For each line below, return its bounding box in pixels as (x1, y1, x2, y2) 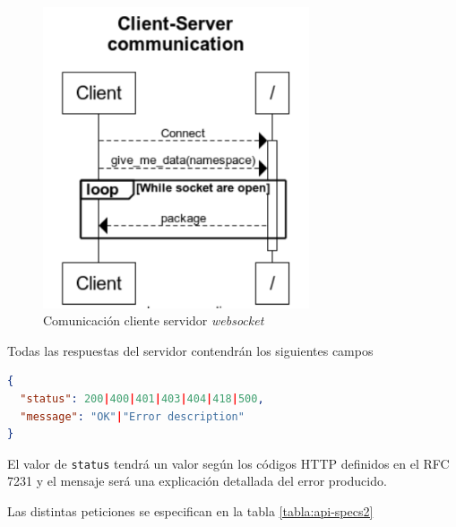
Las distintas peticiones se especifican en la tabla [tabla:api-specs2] (7, 501, 374, 520)
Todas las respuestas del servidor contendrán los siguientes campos (7, 341, 374, 359)
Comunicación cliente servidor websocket (43, 311, 264, 330)
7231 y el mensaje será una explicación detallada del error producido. (7, 471, 387, 490)
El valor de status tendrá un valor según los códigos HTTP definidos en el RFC (7, 454, 450, 472)
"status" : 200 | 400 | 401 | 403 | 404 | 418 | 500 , (20, 392, 264, 405)
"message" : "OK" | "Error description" (20, 410, 245, 423)
